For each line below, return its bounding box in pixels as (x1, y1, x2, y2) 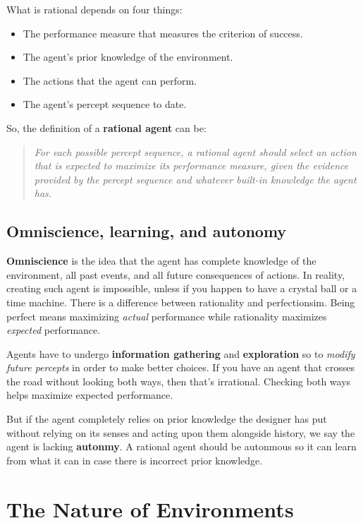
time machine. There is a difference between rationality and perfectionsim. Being (6, 294, 355, 309)
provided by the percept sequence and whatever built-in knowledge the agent (34, 172, 357, 186)
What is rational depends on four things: (6, 2, 183, 16)
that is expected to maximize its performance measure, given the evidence (34, 158, 349, 173)
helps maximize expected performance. (6, 387, 173, 402)
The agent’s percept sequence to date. (23, 97, 187, 112)
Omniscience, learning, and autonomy (6, 220, 287, 242)
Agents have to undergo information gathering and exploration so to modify (6, 346, 355, 361)
